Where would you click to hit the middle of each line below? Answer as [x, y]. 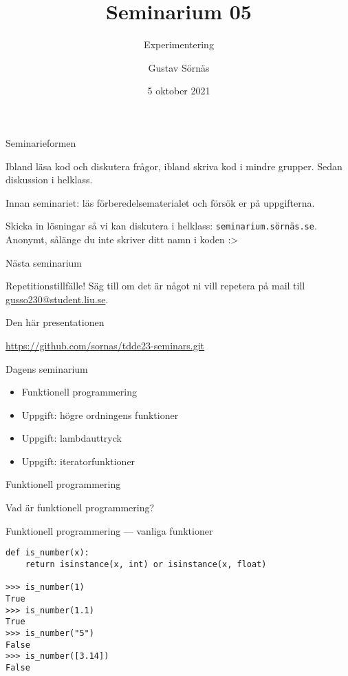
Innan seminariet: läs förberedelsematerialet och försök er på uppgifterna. [160, 202]
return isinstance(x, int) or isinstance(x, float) [146, 564]
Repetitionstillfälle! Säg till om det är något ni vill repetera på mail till [155, 286]
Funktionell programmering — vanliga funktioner [109, 530]
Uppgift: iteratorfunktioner [78, 461]
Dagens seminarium [47, 368]
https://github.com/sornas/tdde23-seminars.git [105, 345]
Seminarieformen [41, 142]
